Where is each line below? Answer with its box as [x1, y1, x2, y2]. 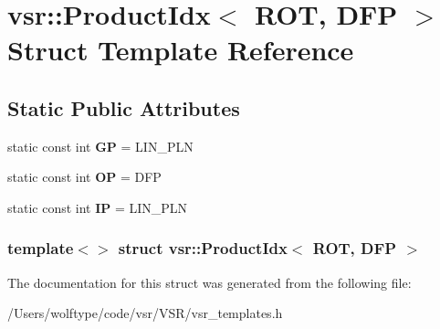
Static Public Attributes [7, 93, 240, 122]
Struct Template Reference [7, 31, 354, 69]
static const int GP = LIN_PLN [7, 136, 194, 155]
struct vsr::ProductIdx [118, 237, 288, 260]
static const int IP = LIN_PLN [7, 197, 188, 217]
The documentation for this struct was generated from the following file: [7, 272, 412, 292]
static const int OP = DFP [7, 167, 162, 186]
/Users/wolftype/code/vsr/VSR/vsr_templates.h [7, 303, 283, 323]
